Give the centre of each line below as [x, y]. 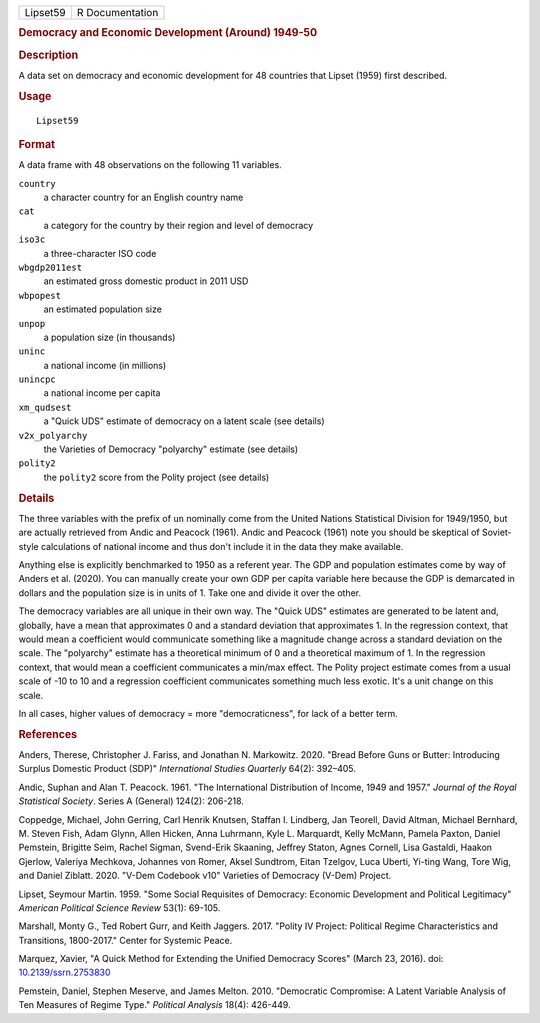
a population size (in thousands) [109, 337]
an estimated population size [102, 309]
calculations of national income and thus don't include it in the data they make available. [222, 546]
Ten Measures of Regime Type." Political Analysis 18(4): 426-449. [154, 1005]
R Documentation [117, 12]
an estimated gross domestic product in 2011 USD [146, 281]
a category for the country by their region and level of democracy [178, 225]
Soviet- [496, 532]
